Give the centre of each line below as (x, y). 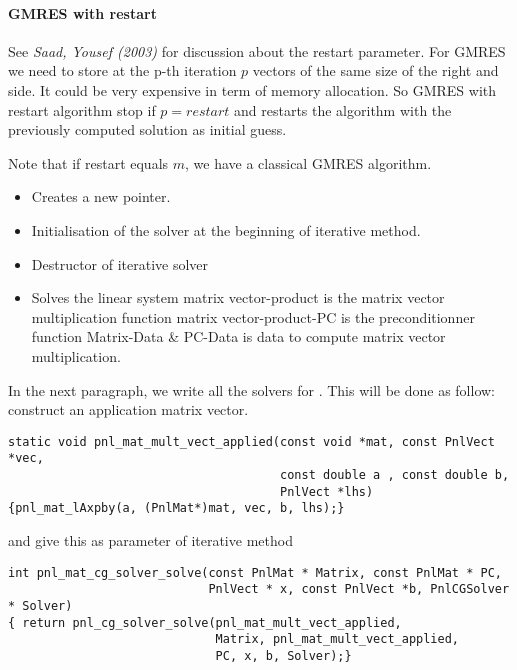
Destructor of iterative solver (120, 263)
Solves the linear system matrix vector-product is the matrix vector (238, 297)
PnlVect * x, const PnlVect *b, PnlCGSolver (359, 589)
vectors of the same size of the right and (375, 70)
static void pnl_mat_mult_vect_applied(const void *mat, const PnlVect (251, 441)
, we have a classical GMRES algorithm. (308, 162)
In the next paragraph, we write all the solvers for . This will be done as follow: (251, 389)
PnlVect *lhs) (327, 491)
